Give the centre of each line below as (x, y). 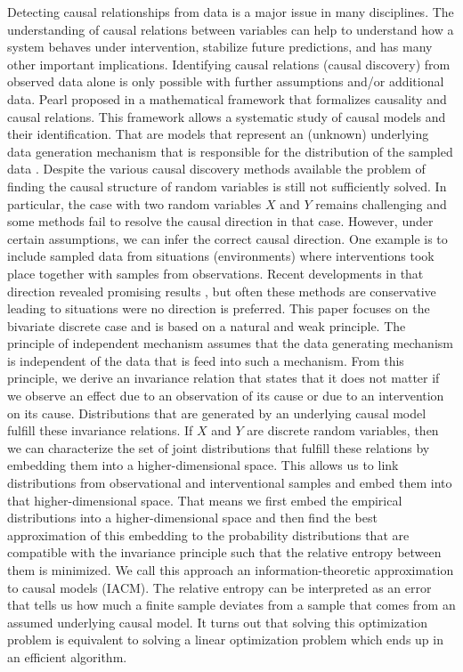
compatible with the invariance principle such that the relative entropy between (224, 552)
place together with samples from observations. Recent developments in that (215, 273)
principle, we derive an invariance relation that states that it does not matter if (223, 378)
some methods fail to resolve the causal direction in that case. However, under (220, 221)
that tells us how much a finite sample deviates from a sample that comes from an (231, 605)
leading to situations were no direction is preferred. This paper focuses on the (219, 308)
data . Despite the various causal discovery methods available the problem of (216, 169)
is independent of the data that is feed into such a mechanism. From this (206, 360)
